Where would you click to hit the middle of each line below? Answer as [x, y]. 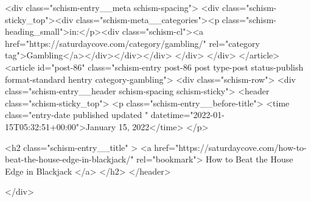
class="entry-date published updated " [77, 115]
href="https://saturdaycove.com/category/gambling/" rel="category [132, 43]
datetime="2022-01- [187, 115]
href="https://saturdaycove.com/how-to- [230, 147]
